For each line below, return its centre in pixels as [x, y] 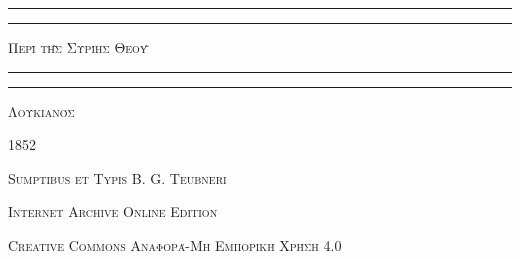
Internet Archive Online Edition [113, 211]
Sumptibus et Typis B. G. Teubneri [117, 177]
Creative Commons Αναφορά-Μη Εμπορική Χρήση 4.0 [175, 244]
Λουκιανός [41, 110]
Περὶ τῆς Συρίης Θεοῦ [78, 47]
